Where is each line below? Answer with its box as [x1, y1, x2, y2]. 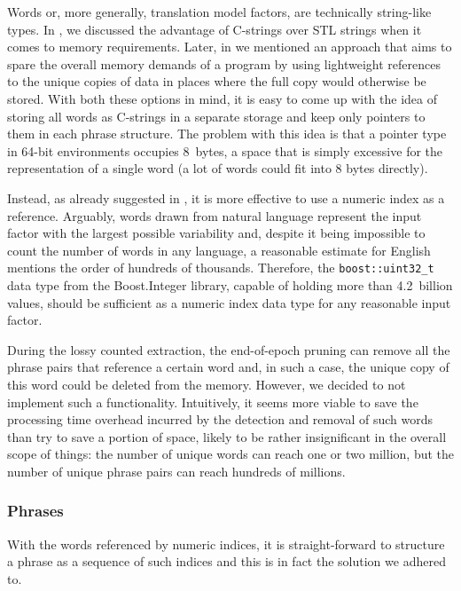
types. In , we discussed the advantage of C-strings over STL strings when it [7, 20, 422, 38]
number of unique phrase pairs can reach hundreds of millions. [7, 461, 346, 480]
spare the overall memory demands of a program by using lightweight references [7, 54, 441, 73]
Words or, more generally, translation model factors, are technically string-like [7, 3, 432, 20]
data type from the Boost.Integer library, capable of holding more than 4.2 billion [7, 275, 453, 294]
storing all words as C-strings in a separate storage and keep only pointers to [7, 106, 426, 125]
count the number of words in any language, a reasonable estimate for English [7, 240, 431, 259]
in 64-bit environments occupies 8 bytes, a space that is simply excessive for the [7, 141, 443, 160]
